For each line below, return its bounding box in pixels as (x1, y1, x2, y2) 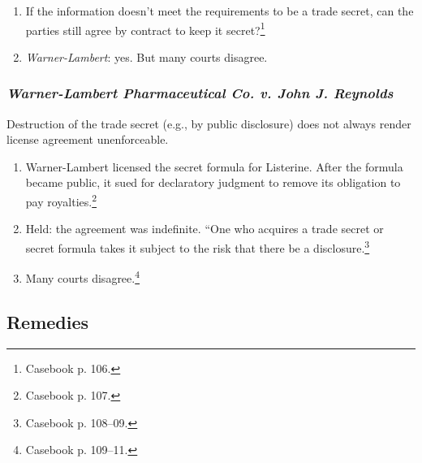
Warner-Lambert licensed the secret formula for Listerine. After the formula (25, 158, 403, 175)
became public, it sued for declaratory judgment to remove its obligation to (25, 174, 401, 191)
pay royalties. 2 (25, 191, 97, 210)
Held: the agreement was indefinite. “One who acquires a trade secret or (25, 220, 384, 237)
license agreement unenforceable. (6, 131, 169, 148)
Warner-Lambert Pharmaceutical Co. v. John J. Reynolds (6, 83, 394, 103)
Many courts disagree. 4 (25, 267, 140, 286)
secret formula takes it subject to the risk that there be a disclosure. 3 (25, 236, 370, 256)
